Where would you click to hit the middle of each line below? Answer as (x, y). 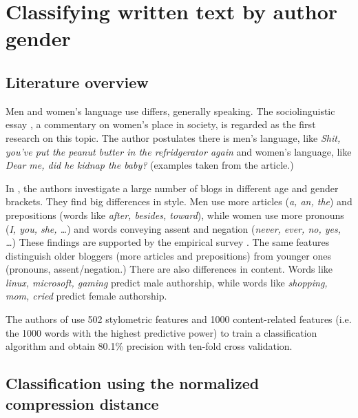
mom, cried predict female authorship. (86, 296)
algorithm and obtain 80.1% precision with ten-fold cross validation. (149, 346)
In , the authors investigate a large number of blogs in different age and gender (172, 188)
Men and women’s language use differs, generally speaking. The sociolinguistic (170, 111)
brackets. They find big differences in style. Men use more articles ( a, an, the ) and (179, 201)
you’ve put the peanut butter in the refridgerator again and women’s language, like (179, 151)
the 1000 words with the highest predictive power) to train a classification (161, 332)
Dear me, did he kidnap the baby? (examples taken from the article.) (150, 165)
